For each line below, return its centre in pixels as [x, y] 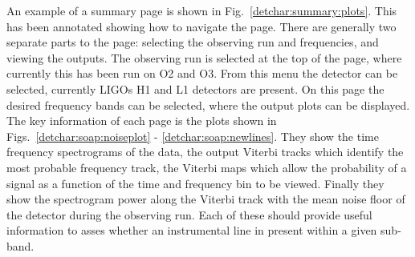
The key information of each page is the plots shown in [142, 120]
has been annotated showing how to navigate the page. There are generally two [201, 26]
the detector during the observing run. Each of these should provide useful [189, 214]
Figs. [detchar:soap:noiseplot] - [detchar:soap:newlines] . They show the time [193, 136]
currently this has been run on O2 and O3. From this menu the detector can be [202, 73]
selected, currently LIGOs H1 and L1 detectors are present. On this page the [195, 88]
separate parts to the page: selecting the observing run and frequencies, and [193, 42]
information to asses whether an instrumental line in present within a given [192, 230]
